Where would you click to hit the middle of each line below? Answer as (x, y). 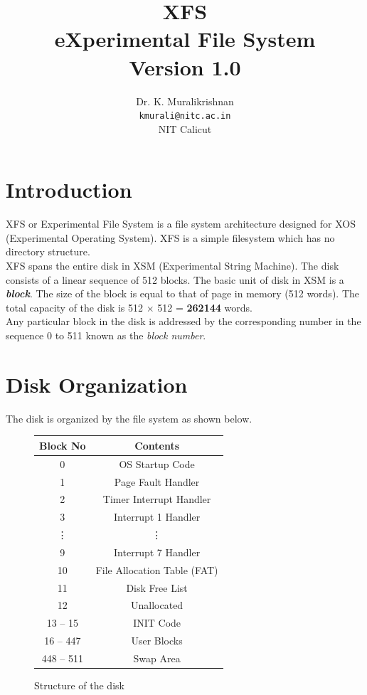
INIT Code (157, 623)
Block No (63, 445)
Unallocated (157, 605)
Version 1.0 (185, 67)
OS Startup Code (157, 463)
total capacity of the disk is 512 (75, 307)
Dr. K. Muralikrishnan (185, 101)
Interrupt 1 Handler (157, 517)
